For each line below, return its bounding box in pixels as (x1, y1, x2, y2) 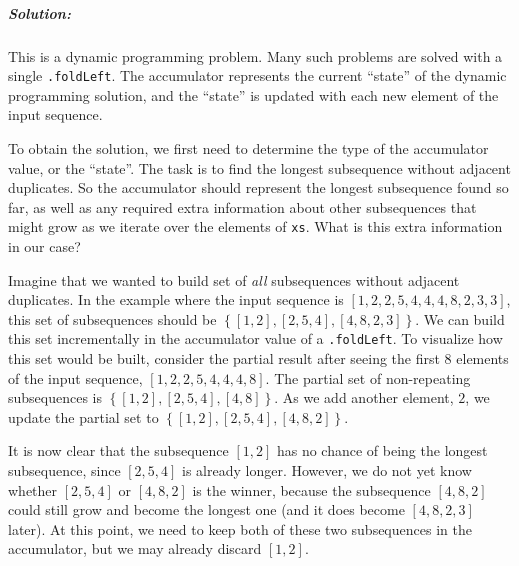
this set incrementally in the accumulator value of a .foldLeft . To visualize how (8, 328, 503, 349)
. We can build (415, 308, 505, 329)
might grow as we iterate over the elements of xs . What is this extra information (8, 216, 503, 237)
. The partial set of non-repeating (265, 367, 471, 388)
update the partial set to (8, 406, 159, 427)
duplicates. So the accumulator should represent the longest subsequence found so (8, 177, 509, 198)
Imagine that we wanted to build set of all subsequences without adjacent (8, 269, 460, 290)
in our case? (8, 236, 81, 257)
